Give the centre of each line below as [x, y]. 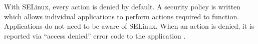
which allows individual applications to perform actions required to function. [122, 16]
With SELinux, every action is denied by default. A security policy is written [122, 6]
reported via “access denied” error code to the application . [95, 35]
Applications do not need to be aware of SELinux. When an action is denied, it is [129, 26]
